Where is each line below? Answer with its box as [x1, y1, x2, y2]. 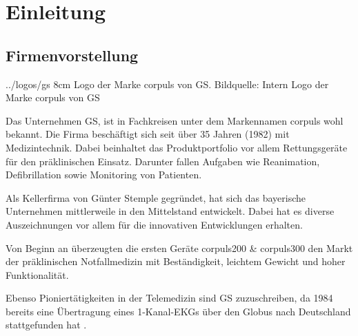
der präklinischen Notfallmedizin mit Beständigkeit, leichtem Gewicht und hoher [6, 254, 346, 269]
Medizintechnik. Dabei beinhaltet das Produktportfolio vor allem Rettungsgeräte [6, 140, 348, 154]
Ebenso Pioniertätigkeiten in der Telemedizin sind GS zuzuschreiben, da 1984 [6, 291, 333, 305]
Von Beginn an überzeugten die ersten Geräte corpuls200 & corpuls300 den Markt [6, 240, 353, 255]
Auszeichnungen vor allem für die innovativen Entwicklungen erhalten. [6, 217, 303, 231]
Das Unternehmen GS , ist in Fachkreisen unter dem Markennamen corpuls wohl [6, 113, 344, 127]
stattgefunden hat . [6, 317, 87, 332]
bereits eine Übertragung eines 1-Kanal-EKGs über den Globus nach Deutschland [6, 304, 351, 318]
